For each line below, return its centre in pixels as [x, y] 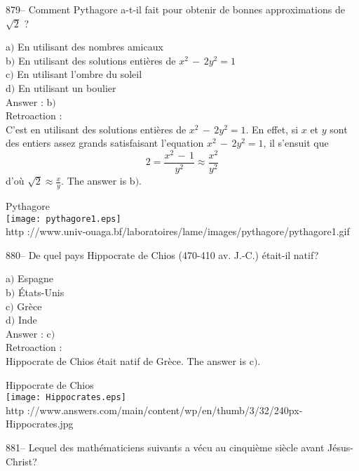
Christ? [21, 461]
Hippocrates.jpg [40, 424]
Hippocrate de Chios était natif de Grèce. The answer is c [130, 360]
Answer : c [28, 333]
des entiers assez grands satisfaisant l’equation [105, 143]
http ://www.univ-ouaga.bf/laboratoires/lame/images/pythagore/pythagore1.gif [178, 231]
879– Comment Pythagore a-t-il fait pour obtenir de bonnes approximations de [175, 9]
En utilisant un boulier [67, 87]
